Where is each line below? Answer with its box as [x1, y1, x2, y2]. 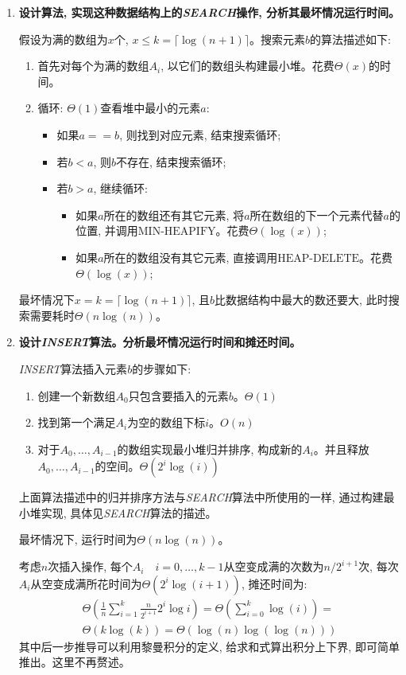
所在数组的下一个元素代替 [249, 206, 384, 223]
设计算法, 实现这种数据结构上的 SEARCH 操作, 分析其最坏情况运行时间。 [18, 4, 400, 20]
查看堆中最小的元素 [100, 99, 201, 116]
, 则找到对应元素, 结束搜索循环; [119, 126, 281, 142]
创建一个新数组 [37, 387, 116, 404]
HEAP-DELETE [277, 252, 360, 264]
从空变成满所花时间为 [30, 575, 142, 591]
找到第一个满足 [37, 414, 116, 431]
